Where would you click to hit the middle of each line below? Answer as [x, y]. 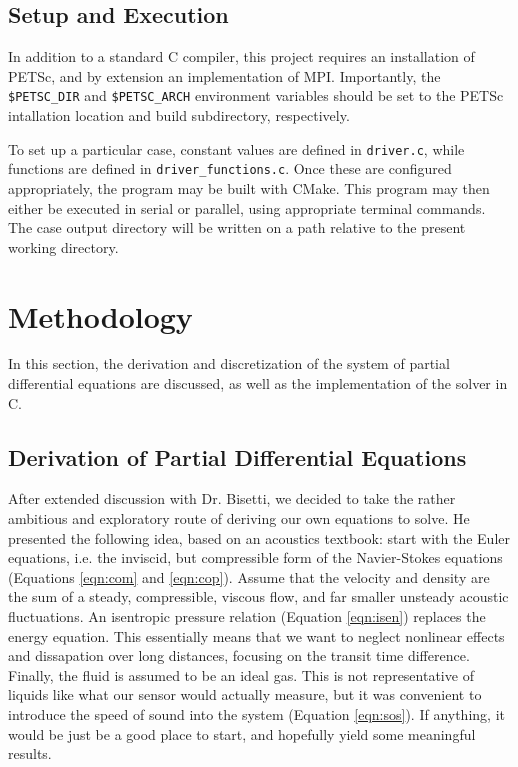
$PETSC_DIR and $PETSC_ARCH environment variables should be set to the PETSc [256, 95]
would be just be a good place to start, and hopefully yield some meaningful [242, 733]
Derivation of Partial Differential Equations [237, 456]
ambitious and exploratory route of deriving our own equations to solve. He [239, 518]
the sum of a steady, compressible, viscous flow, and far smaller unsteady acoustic [258, 596]
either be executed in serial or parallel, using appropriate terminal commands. [247, 207]
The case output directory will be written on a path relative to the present [237, 227]
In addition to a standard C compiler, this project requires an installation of [241, 56]
